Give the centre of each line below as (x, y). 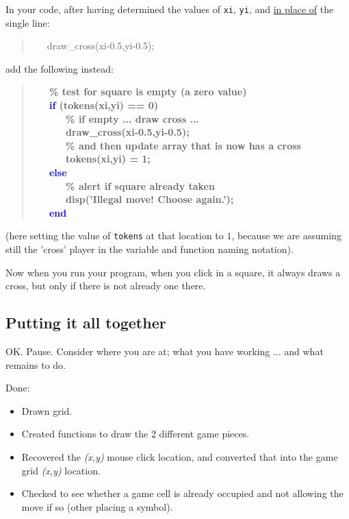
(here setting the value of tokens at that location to (115, 236)
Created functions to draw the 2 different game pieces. (135, 434)
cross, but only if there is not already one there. (106, 286)
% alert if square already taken (140, 185)
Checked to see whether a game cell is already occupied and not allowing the (182, 493)
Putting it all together (86, 323)
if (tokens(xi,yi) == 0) (103, 105)
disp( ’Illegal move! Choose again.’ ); (150, 199)
